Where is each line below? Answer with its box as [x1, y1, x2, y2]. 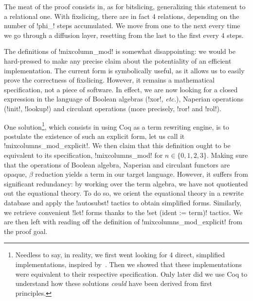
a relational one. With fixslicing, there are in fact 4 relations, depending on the [4, 11, 239, 21]
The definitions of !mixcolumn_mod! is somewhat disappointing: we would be [4, 46, 235, 56]
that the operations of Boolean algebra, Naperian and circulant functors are [4, 159, 230, 169]
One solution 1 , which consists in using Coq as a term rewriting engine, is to [4, 120, 229, 132]
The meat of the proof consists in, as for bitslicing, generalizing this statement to [4, 1, 246, 11]
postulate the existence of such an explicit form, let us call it [4, 131, 185, 141]
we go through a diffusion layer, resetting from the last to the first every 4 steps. [4, 30, 244, 40]
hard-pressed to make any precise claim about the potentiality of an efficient [4, 55, 232, 66]
